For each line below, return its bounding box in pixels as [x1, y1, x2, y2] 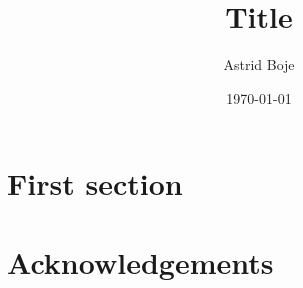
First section [7, 163, 183, 204]
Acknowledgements [7, 241, 274, 282]
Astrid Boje [223, 54, 295, 75]
